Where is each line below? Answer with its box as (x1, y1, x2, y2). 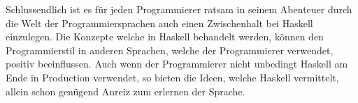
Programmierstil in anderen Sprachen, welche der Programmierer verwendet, (6, 42, 334, 57)
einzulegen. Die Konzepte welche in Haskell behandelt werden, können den (6, 29, 324, 44)
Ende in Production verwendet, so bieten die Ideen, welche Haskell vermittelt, (6, 70, 339, 84)
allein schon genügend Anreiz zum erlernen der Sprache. (6, 84, 245, 98)
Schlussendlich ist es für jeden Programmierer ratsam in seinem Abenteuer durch (6, 2, 352, 16)
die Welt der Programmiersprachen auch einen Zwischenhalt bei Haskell (6, 15, 313, 30)
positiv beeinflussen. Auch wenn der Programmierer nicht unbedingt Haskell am (6, 56, 348, 71)
